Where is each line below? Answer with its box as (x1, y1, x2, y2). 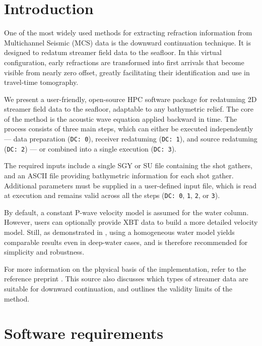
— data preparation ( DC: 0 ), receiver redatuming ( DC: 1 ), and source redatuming (4, 133, 257, 144)
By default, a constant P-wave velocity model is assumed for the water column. (4, 207, 249, 217)
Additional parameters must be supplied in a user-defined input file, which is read (4, 180, 257, 190)
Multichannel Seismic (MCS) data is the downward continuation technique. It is (4, 37, 251, 47)
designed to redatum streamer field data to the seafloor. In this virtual (4, 47, 222, 58)
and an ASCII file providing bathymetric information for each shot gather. (4, 170, 234, 180)
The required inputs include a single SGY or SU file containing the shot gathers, (4, 160, 252, 171)
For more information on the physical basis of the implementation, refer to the (4, 263, 246, 274)
